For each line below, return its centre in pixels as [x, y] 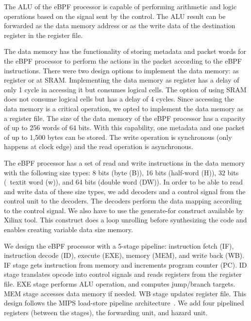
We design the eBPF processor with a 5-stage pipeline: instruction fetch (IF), [119, 245]
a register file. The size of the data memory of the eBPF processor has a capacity [125, 118]
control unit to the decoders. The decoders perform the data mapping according [123, 201]
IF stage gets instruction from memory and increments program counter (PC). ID [125, 264]
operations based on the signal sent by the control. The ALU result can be [115, 16]
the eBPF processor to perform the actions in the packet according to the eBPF [123, 60]
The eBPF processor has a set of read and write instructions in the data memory [125, 162]
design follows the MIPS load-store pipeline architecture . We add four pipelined [124, 303]
